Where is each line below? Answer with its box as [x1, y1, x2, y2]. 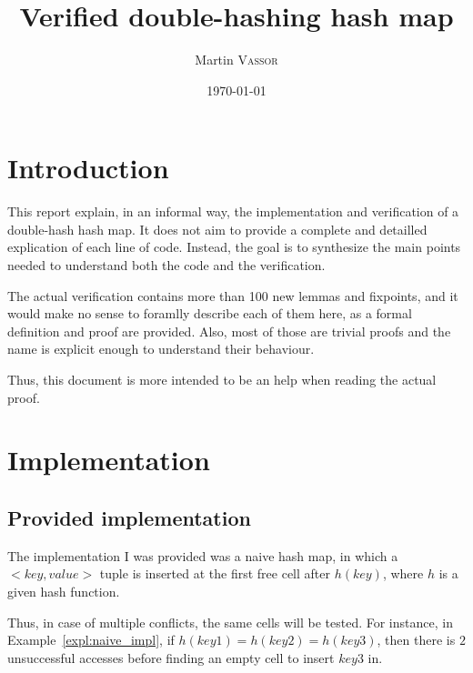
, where [382, 564, 424, 583]
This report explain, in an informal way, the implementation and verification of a [7, 202, 459, 221]
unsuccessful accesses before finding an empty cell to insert [7, 648, 335, 667]
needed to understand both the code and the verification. [7, 256, 326, 275]
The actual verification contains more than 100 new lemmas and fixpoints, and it [7, 286, 458, 305]
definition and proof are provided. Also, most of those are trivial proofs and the [7, 321, 451, 340]
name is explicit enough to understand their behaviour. [7, 339, 315, 358]
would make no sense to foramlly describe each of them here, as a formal [7, 304, 412, 323]
